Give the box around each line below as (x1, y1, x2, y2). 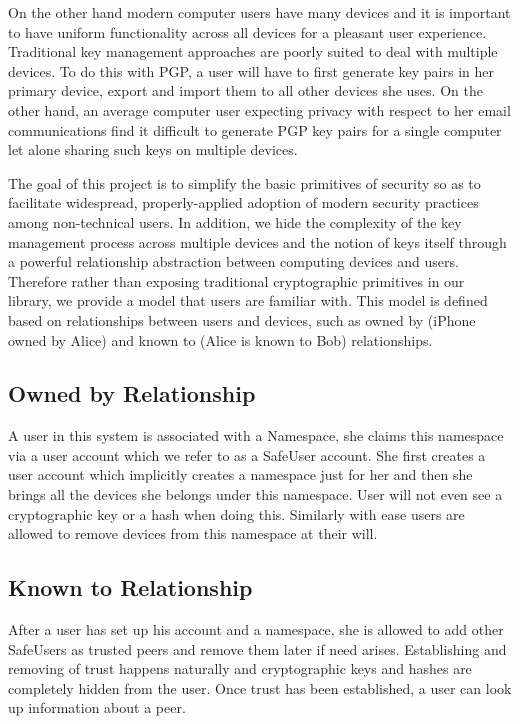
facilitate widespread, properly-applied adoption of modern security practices (8, 192, 479, 213)
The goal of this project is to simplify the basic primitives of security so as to (8, 172, 481, 193)
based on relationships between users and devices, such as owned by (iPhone (8, 309, 476, 330)
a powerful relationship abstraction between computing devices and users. (8, 251, 459, 272)
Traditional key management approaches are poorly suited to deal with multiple (8, 41, 498, 62)
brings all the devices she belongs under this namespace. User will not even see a (8, 484, 503, 505)
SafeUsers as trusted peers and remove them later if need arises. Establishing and (8, 638, 507, 659)
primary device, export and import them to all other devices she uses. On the (8, 80, 483, 101)
